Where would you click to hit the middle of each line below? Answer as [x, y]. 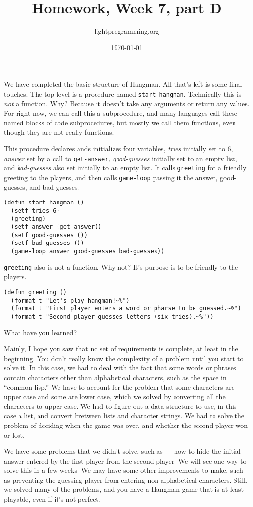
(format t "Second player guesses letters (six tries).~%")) [112, 316]
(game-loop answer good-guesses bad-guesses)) [88, 252]
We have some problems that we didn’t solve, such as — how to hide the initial [122, 451]
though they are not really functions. [59, 132]
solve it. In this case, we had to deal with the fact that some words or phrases [120, 368]
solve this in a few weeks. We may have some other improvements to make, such [124, 470]
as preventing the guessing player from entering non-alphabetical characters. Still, [126, 479]
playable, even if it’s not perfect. [52, 499]
